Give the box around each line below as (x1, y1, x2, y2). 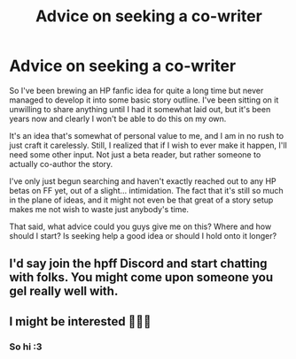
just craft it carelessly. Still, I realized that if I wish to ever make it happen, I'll (9, 140, 288, 150)
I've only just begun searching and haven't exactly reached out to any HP (9, 175, 277, 187)
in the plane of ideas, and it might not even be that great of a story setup (9, 195, 274, 205)
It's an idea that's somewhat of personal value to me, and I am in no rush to (9, 130, 284, 141)
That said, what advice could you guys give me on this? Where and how (9, 221, 272, 232)
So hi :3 (9, 340, 43, 353)
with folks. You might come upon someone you (9, 270, 274, 285)
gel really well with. (9, 284, 119, 299)
